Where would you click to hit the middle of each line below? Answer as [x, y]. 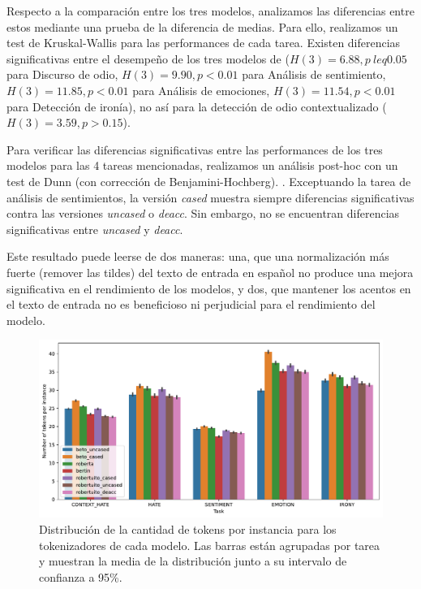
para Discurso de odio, [62, 74]
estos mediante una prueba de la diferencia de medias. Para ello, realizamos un [202, 26]
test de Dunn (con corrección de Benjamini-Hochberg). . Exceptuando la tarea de [209, 181]
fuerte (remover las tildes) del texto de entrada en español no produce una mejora [210, 272]
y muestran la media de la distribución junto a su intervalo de [193, 561]
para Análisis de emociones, [201, 90]
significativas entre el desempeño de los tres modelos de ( [148, 58]
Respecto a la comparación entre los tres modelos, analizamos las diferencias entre [210, 11]
